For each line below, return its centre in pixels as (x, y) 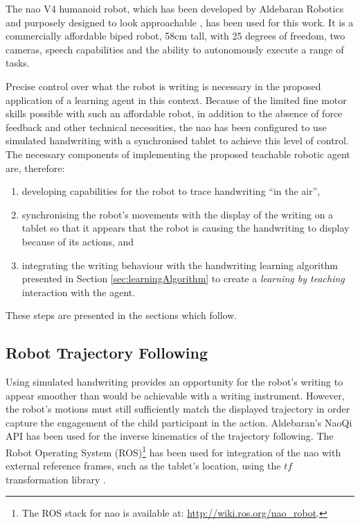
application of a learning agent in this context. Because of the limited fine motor (176, 100)
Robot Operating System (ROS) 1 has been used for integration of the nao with (173, 451)
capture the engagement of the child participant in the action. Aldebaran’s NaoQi (179, 422)
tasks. (18, 63)
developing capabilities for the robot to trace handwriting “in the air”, (171, 191)
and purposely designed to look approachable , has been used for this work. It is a (180, 22)
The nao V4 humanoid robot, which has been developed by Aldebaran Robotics (175, 8)
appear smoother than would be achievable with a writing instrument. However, (175, 395)
